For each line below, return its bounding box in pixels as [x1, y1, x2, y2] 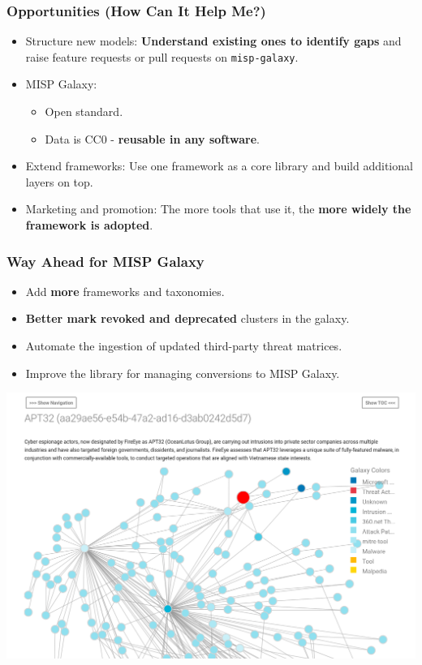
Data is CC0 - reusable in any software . [45, 130, 260, 147]
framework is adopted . [25, 217, 153, 234]
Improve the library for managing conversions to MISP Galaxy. [25, 364, 340, 381]
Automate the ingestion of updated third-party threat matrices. [25, 337, 342, 354]
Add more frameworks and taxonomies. [25, 282, 225, 299]
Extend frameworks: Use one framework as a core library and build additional [25, 157, 413, 174]
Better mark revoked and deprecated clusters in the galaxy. [25, 310, 350, 327]
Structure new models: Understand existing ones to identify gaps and [25, 32, 402, 49]
